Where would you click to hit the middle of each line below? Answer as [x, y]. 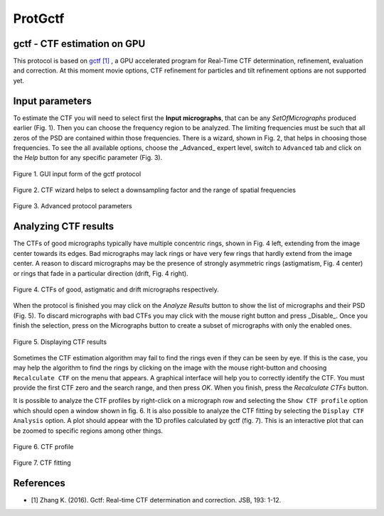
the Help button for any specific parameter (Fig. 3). [88, 158]
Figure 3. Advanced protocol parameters [73, 206]
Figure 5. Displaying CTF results [60, 342]
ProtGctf [39, 18]
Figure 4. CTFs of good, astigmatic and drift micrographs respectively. [116, 289]
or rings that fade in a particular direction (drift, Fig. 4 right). [101, 273]
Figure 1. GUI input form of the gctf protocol [77, 173]
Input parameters [53, 101]
